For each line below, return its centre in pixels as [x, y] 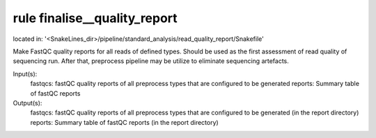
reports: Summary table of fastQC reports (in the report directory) [124, 122]
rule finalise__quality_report [95, 18]
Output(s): [28, 103]
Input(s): [25, 74]
